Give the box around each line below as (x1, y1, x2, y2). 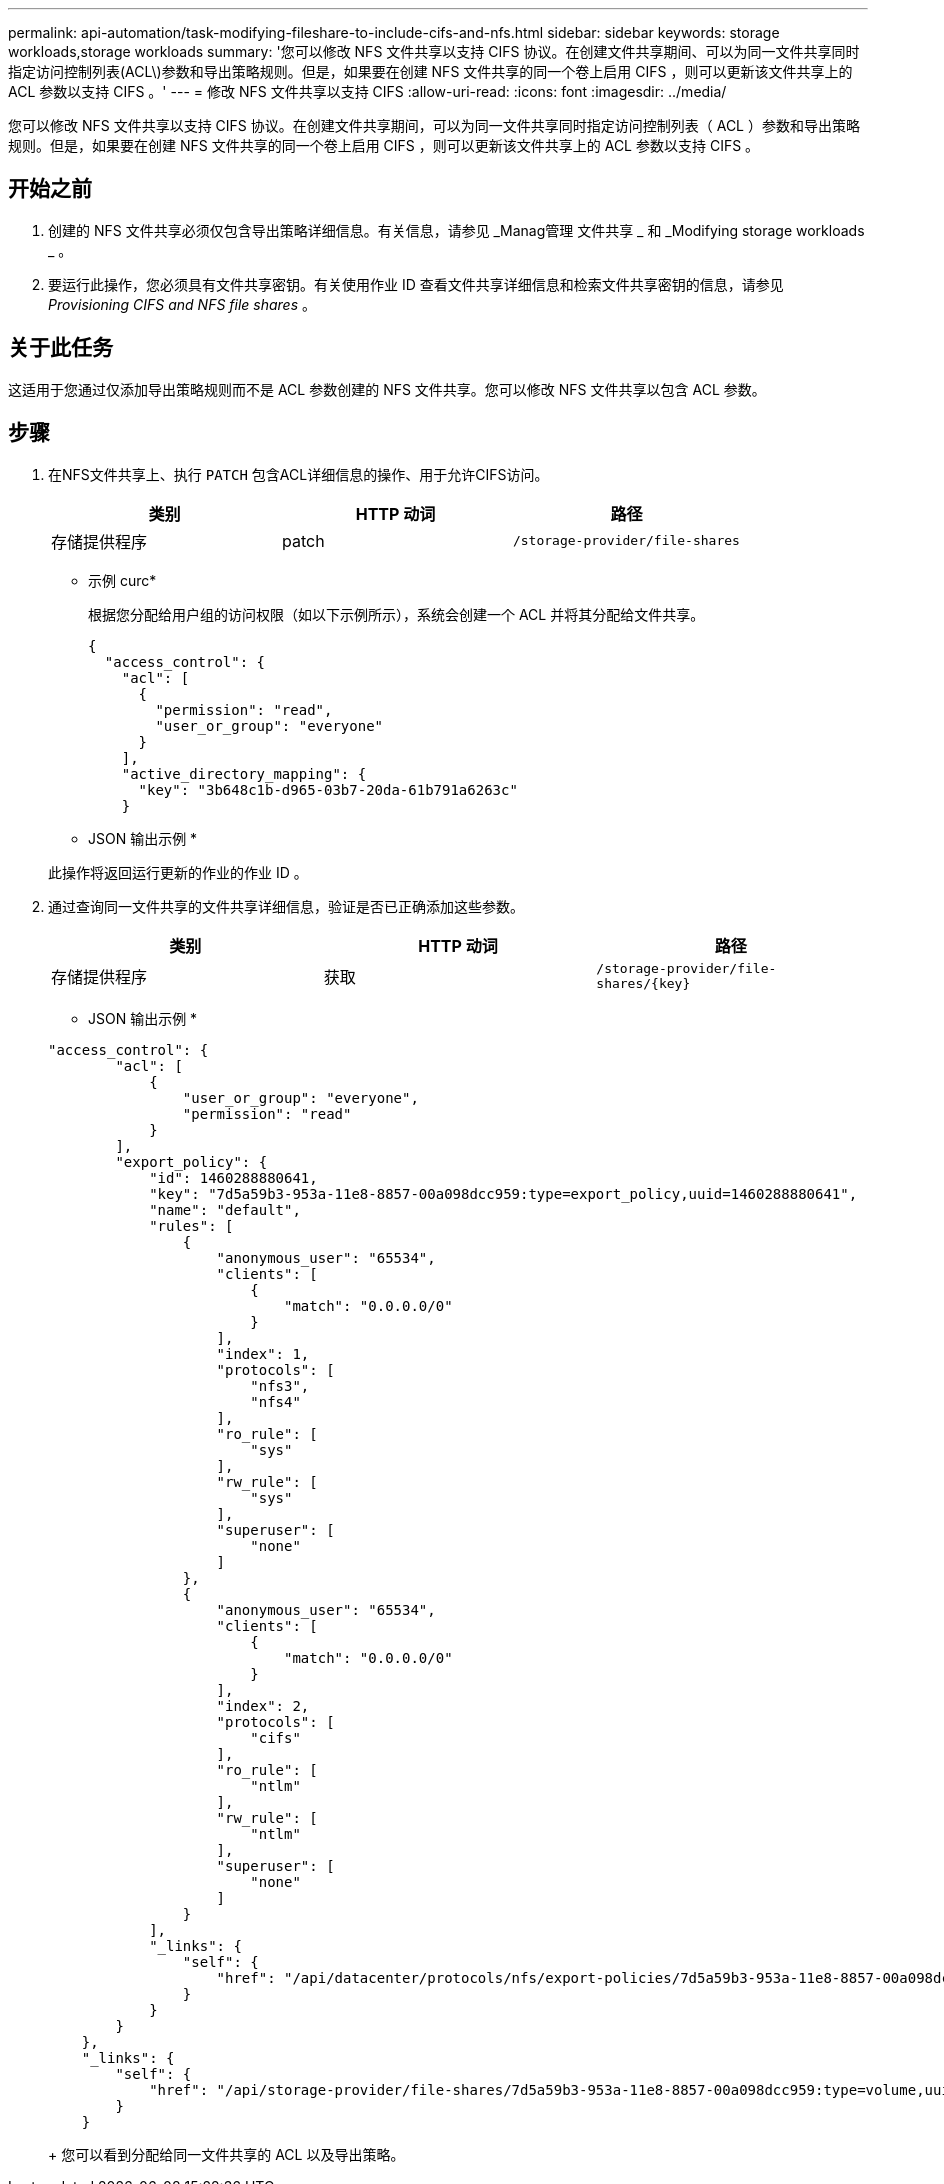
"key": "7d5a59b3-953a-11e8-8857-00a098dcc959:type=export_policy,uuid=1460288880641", (149, 1185, 858, 1202)
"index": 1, (216, 1345, 310, 1362)
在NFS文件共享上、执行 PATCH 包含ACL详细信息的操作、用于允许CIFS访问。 (48, 465, 549, 483)
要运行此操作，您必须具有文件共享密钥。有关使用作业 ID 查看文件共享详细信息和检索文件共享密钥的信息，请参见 (48, 275, 784, 293)
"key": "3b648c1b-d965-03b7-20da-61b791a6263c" (138, 781, 518, 798)
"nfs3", (250, 1377, 310, 1394)
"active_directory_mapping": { (121, 765, 367, 782)
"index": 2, (216, 1697, 310, 1714)
